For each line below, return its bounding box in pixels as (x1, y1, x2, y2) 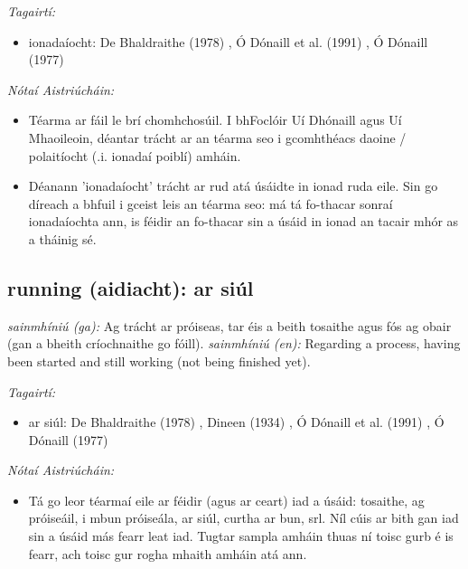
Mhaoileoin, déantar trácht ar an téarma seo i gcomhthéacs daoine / (28, 128, 407, 147)
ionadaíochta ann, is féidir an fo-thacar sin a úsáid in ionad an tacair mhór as (28, 212, 459, 231)
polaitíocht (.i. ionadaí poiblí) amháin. (28, 146, 241, 165)
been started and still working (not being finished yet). (7, 351, 311, 370)
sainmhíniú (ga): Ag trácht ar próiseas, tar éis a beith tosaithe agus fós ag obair (7, 316, 452, 335)
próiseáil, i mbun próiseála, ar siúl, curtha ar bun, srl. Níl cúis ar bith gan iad (28, 508, 459, 527)
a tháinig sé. (28, 229, 97, 248)
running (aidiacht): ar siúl (7, 273, 254, 301)
